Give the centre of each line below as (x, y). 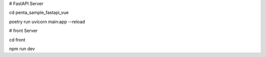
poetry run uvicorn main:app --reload (47, 22)
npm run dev (22, 49)
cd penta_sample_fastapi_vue (39, 13)
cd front (17, 40)
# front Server (23, 31)
